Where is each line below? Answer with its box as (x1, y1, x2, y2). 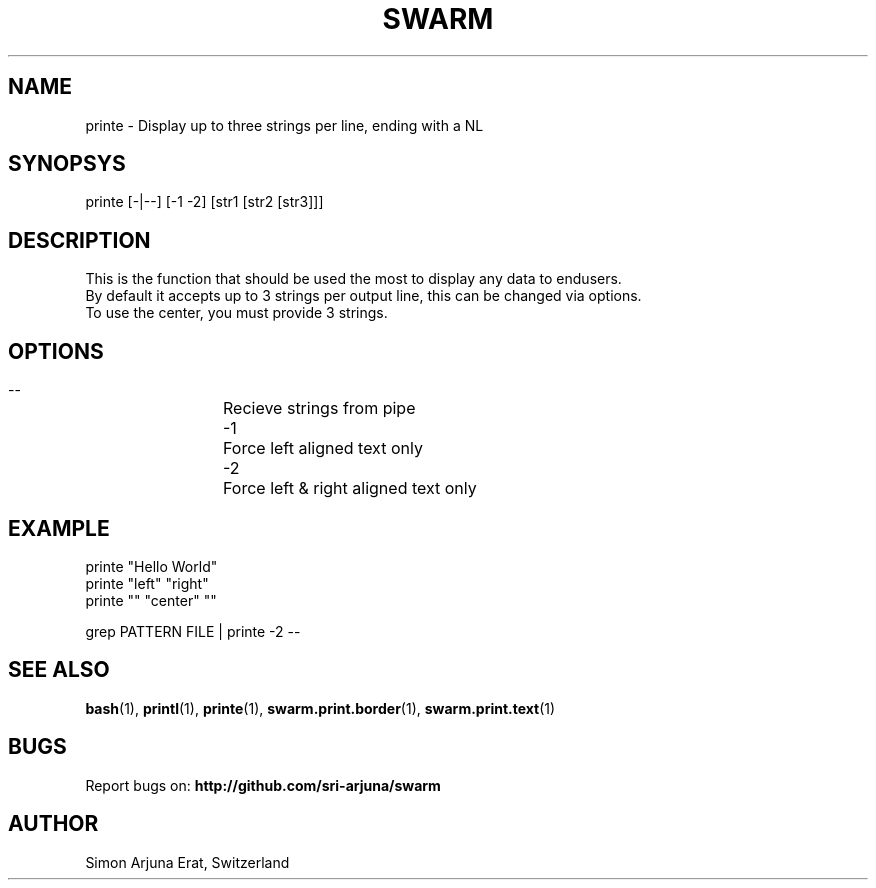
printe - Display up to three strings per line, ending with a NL (85, 116, 484, 134)
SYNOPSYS (8, 151, 126, 177)
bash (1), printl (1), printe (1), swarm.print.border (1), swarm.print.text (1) (85, 699, 556, 717)
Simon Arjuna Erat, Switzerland (85, 853, 290, 871)
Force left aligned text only (223, 438, 423, 459)
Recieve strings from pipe (223, 398, 416, 419)
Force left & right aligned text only (223, 478, 477, 499)
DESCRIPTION (8, 227, 151, 253)
